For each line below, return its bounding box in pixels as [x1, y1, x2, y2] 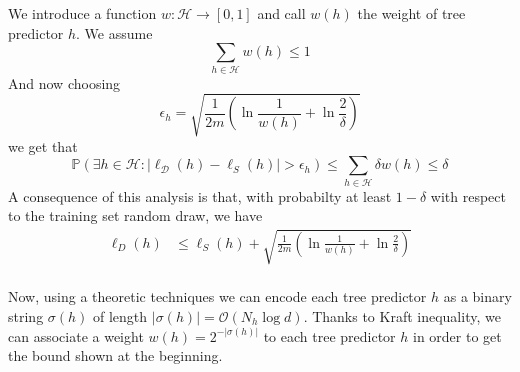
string [8, 305, 44, 326]
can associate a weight [8, 325, 144, 346]
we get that [8, 135, 78, 156]
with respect [430, 185, 506, 206]
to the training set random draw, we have [8, 205, 263, 226]
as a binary [443, 286, 512, 307]
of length [93, 305, 148, 326]
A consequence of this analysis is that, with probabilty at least [8, 185, 392, 206]
